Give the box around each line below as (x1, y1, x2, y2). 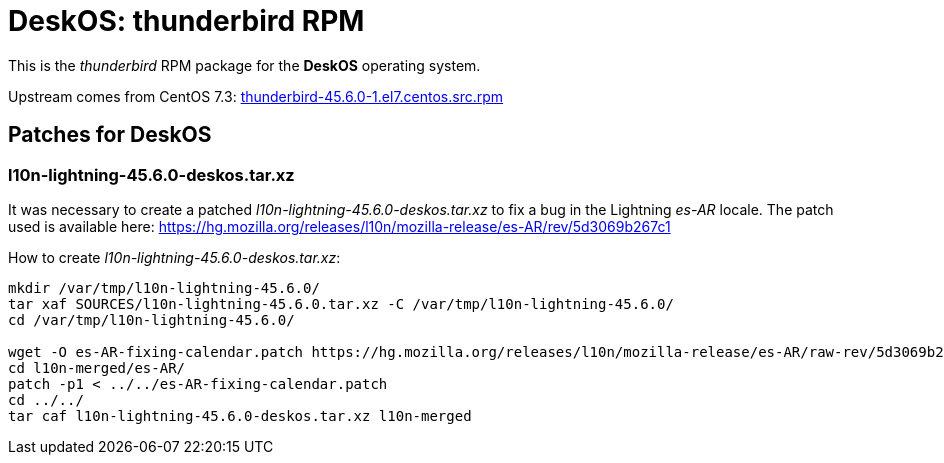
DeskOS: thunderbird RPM (8, 4, 365, 38)
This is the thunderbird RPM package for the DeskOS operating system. (8, 56, 481, 74)
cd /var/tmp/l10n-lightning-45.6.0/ (8, 311, 295, 328)
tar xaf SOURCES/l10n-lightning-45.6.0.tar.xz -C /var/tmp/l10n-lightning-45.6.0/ (8, 295, 674, 312)
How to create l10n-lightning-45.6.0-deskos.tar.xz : (8, 248, 341, 266)
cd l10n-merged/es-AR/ (8, 359, 186, 376)
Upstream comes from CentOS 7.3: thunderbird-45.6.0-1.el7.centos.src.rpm (8, 87, 504, 105)
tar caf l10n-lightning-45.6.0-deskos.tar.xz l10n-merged (8, 407, 472, 424)
